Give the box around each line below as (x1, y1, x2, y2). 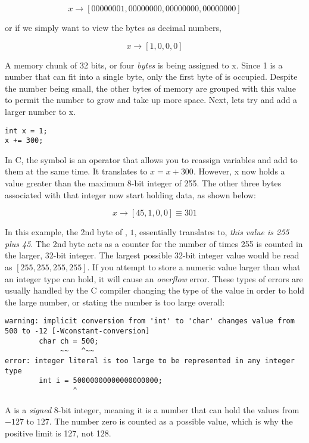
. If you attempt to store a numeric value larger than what (87, 261, 301, 273)
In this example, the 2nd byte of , (5, 226, 127, 238)
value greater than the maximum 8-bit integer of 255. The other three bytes (5, 177, 282, 189)
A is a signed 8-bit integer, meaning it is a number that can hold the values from (5, 403, 299, 416)
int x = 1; (5, 126, 48, 135)
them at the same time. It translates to (5, 165, 148, 177)
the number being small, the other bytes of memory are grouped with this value (5, 82, 296, 94)
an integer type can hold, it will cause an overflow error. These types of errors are (5, 272, 303, 285)
